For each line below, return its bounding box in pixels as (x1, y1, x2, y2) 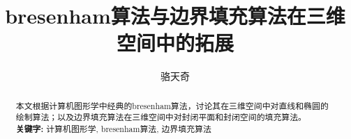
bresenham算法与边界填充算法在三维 (5, 1, 345, 30)
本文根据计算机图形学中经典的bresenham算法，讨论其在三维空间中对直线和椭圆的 (15, 99, 329, 111)
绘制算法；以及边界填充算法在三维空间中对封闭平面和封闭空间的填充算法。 (15, 111, 306, 123)
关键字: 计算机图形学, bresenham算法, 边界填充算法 (15, 123, 211, 136)
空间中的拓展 (116, 28, 234, 57)
